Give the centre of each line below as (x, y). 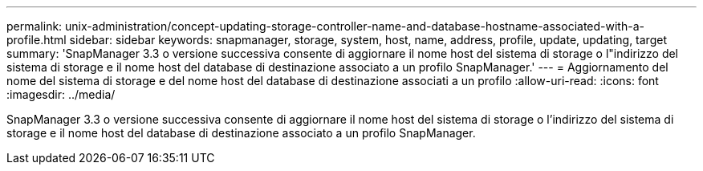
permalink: (35, 26)
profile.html (37, 40)
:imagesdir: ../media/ (61, 94)
